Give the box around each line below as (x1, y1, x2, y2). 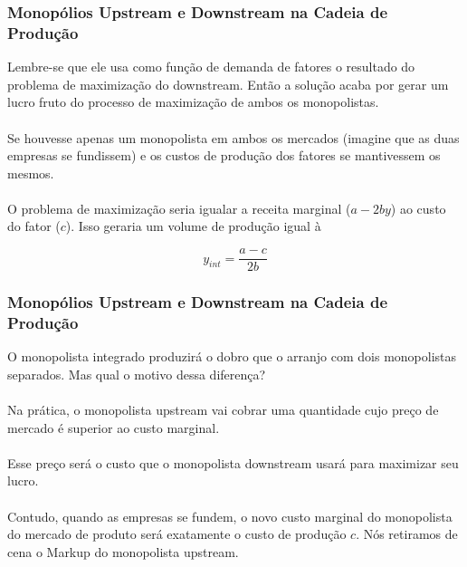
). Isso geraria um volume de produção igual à (65, 216, 321, 235)
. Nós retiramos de (356, 524, 458, 543)
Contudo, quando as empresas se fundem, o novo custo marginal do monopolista (7, 506, 453, 525)
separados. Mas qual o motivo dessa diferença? (7, 364, 266, 383)
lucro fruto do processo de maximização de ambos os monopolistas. (7, 92, 379, 111)
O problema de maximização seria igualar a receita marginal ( (7, 198, 351, 217)
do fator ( (7, 216, 61, 235)
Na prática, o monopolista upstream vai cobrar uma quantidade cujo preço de (7, 400, 439, 419)
